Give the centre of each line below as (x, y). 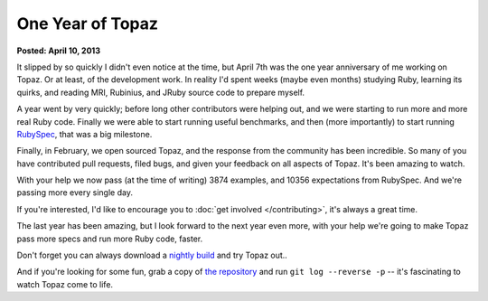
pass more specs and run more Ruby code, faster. (110, 239)
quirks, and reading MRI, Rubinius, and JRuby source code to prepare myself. (161, 92)
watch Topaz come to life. (65, 284)
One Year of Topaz (87, 24)
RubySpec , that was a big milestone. (84, 134)
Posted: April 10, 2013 (59, 51)
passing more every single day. (75, 193)
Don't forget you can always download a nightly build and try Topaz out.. (152, 255)
